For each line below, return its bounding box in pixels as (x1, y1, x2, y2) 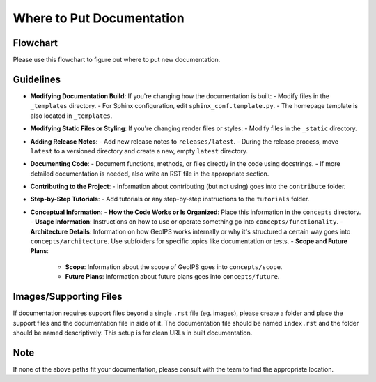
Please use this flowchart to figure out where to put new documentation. (13, 56, 221, 64)
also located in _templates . (30, 112, 113, 120)
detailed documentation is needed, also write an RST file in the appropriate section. (30, 169, 269, 178)
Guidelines (13, 73, 61, 85)
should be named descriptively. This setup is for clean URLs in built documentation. (13, 328, 253, 337)
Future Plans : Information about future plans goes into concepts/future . (65, 273, 280, 281)
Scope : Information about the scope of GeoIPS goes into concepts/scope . (65, 262, 283, 271)
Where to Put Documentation (13, 10, 185, 26)
